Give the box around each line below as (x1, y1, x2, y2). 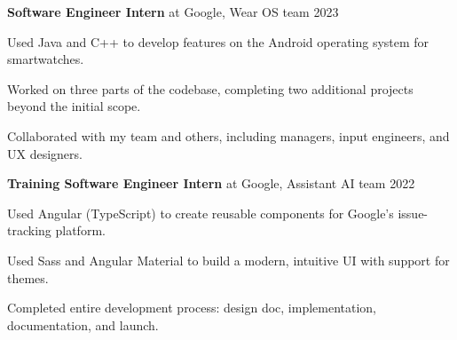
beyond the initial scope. (7, 97, 141, 115)
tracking (7, 221, 51, 240)
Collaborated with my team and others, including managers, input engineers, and (7, 126, 450, 145)
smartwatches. (7, 50, 84, 68)
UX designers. (7, 144, 83, 162)
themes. (7, 268, 49, 287)
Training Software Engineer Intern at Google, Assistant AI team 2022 (7, 174, 415, 193)
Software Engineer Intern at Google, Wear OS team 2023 (7, 3, 339, 20)
